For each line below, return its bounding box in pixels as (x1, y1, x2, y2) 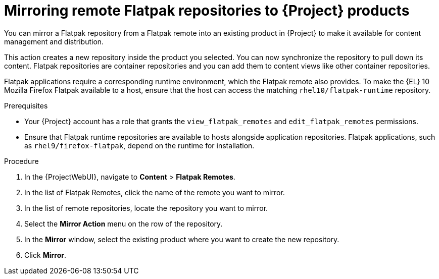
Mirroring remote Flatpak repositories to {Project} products (4, 2, 410, 19)
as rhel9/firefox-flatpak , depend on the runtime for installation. (24, 141, 255, 150)
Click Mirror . (24, 250, 66, 259)
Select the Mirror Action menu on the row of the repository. (24, 219, 223, 228)
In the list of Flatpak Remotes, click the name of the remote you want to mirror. (24, 188, 285, 197)
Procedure (4, 156, 39, 165)
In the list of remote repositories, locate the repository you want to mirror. (24, 203, 268, 212)
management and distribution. (4, 37, 104, 46)
